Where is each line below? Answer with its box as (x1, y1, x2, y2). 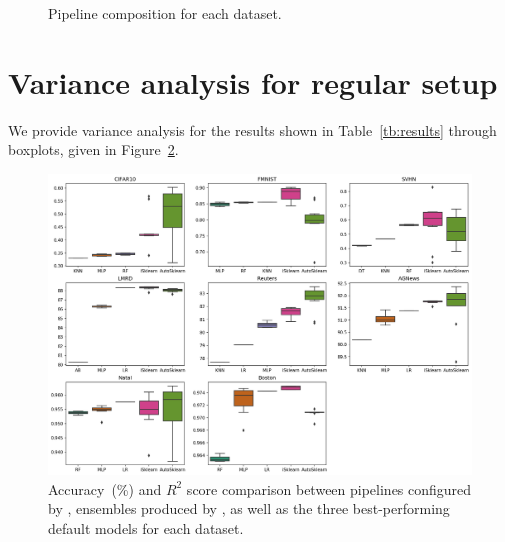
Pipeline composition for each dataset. (48, 3, 282, 23)
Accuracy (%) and (48, 478, 162, 499)
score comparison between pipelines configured (186, 478, 472, 499)
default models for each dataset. (48, 517, 244, 538)
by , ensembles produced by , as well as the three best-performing (48, 498, 450, 519)
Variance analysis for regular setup (8, 61, 498, 102)
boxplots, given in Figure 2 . (8, 139, 179, 160)
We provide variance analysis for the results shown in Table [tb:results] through (8, 119, 497, 140)
